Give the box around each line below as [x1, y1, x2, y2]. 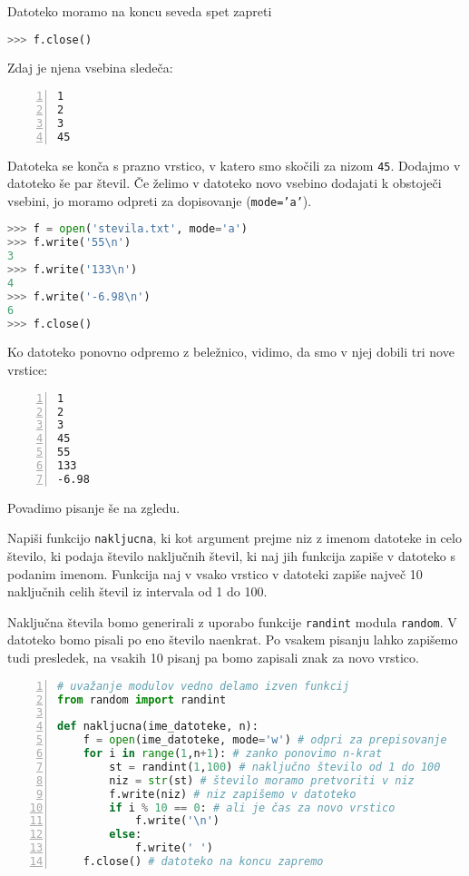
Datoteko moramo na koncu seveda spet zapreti [7, 2, 272, 20]
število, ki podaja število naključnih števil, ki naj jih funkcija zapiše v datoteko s [7, 546, 455, 566]
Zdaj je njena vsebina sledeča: [7, 58, 173, 77]
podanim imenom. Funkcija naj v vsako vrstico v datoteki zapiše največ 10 [7, 564, 423, 583]
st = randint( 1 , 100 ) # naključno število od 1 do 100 [109, 760, 441, 773]
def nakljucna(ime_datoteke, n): [57, 720, 259, 733]
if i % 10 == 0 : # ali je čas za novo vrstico [109, 801, 396, 814]
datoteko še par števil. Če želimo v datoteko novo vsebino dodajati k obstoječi [7, 173, 442, 192]
